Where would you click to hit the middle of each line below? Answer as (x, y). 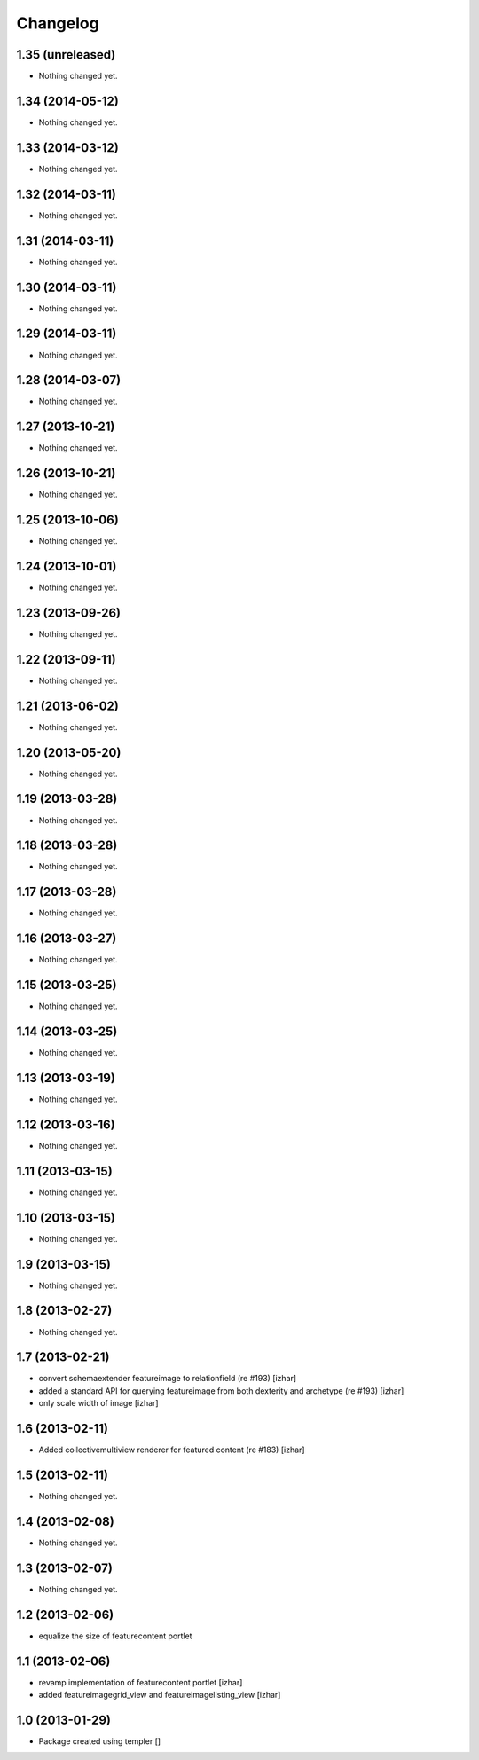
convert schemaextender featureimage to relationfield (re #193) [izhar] (168, 1379)
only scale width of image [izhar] (98, 1403)
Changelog (58, 23)
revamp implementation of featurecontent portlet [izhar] (141, 1682)
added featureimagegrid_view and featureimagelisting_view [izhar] (160, 1695)
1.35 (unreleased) (66, 55)
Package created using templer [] (100, 1741)
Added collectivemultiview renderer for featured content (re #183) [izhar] (172, 1450)
